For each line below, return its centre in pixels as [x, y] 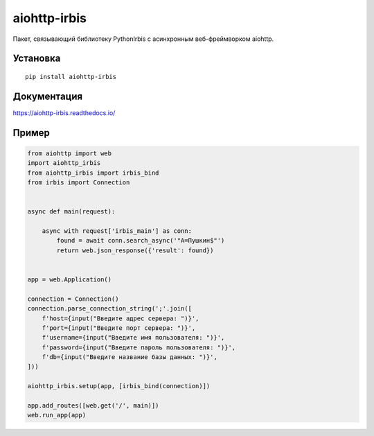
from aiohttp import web [70, 153]
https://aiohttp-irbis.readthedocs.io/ [64, 113]
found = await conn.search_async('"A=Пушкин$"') [141, 241]
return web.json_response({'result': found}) [135, 250]
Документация [48, 96]
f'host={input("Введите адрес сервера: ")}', [121, 318]
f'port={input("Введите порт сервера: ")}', [119, 328]
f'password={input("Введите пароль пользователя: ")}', [139, 347]
